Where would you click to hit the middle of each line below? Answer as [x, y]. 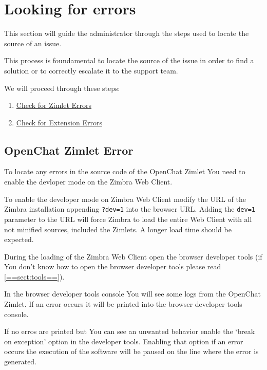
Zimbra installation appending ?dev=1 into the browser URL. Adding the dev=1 [130, 209]
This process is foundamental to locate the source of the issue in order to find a [129, 60]
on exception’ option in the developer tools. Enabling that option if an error [124, 341]
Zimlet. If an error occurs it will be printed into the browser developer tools [123, 304]
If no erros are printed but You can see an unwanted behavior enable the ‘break [130, 331]
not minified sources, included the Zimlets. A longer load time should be [118, 229]
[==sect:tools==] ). [34, 276]
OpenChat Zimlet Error [69, 150]
